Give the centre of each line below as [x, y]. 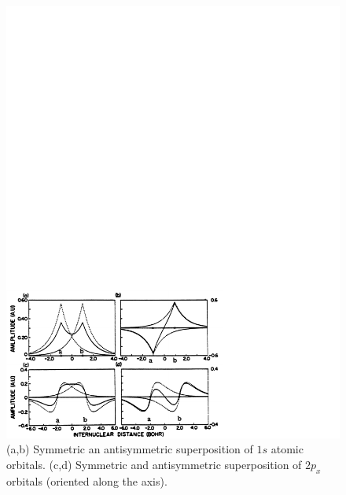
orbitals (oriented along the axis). [87, 480]
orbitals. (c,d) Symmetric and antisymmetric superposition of [154, 465]
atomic [287, 449]
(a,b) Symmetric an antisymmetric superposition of [130, 449]
